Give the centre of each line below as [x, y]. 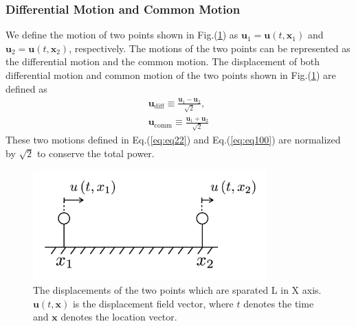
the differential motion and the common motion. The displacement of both [163, 61]
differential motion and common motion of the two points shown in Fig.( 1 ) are [171, 75]
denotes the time [279, 303]
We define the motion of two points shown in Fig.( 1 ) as [122, 35]
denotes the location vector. [119, 317]
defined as [26, 88]
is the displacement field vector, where [153, 303]
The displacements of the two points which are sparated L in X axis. [177, 289]
